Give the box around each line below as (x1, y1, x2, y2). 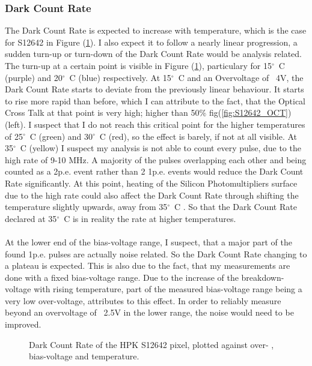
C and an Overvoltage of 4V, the (178, 71, 304, 83)
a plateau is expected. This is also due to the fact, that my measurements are (5, 259, 290, 272)
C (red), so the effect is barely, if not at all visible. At (99, 130, 297, 142)
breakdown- (241, 271, 284, 283)
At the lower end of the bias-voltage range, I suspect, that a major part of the (5, 235, 292, 248)
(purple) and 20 (5, 71, 63, 83)
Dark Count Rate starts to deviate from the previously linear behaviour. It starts (5, 83, 304, 95)
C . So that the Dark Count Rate (174, 200, 297, 213)
